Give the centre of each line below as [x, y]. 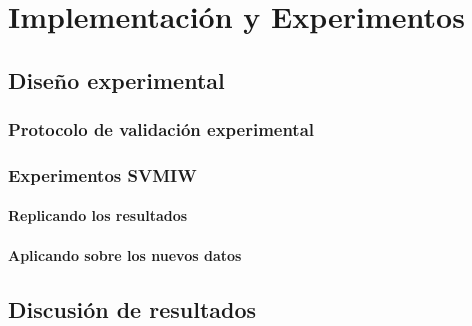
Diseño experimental [116, 79]
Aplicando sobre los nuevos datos [125, 254]
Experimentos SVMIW [102, 174]
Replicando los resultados [98, 215]
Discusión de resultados [132, 308]
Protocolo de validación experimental [161, 129]
